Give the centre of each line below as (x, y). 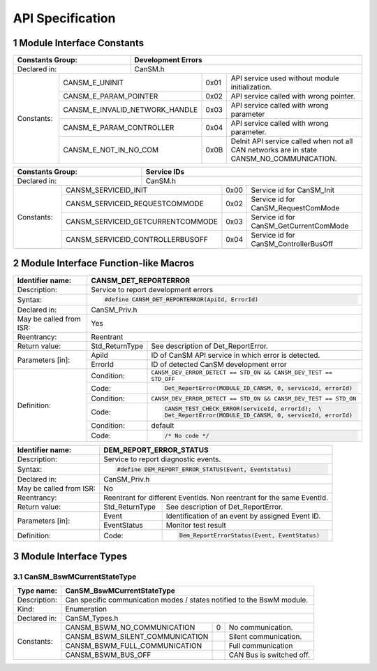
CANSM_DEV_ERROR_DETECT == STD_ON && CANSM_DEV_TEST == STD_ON (254, 398)
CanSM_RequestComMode (295, 208)
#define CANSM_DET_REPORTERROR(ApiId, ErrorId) (181, 300)
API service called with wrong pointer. (293, 96)
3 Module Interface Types (70, 556)
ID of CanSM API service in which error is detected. (236, 355)
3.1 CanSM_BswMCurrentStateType (75, 577)
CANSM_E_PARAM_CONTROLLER (119, 128)
